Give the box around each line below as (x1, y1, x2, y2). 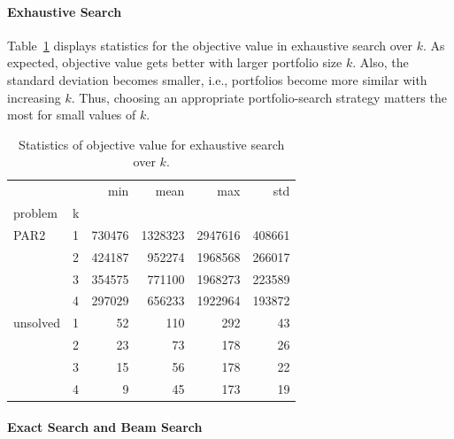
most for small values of (7, 105, 136, 124)
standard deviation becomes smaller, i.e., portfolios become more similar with (7, 70, 427, 89)
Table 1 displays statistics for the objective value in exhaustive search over (7, 35, 412, 54)
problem (13, 204, 58, 222)
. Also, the (352, 53, 409, 72)
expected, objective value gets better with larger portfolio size (7, 53, 342, 72)
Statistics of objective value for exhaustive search (19, 135, 285, 153)
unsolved (13, 313, 60, 332)
